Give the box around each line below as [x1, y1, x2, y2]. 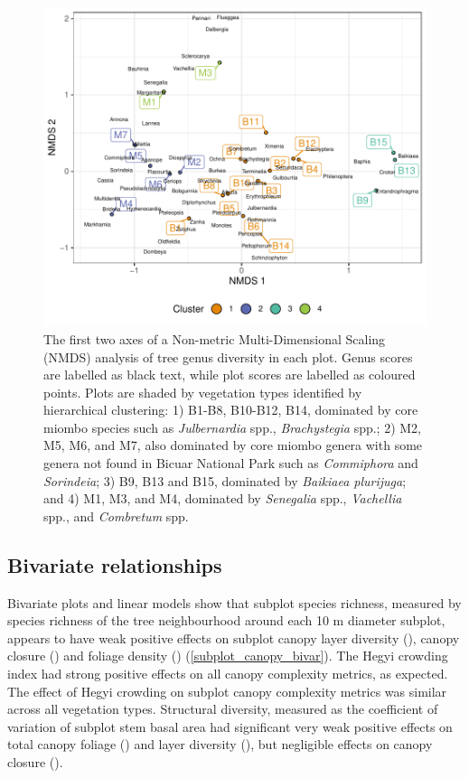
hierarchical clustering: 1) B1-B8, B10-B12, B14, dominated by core [43, 400, 418, 419]
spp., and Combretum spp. [43, 506, 189, 525]
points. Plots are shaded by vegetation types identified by [43, 382, 362, 401]
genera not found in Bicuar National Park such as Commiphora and [43, 454, 418, 473]
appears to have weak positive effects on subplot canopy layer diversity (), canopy [7, 628, 460, 647]
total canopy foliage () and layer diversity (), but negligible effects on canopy [7, 735, 433, 754]
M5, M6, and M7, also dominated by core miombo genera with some [43, 436, 423, 455]
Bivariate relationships [7, 550, 222, 578]
